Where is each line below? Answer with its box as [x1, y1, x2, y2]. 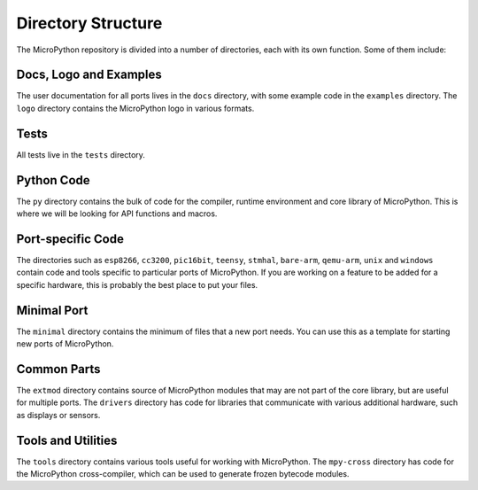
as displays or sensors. [16, 409, 101, 420]
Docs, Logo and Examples [16, 67, 163, 82]
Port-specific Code [16, 231, 124, 246]
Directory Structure [16, 13, 163, 33]
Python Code [16, 173, 90, 188]
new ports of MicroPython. [16, 338, 114, 349]
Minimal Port [16, 302, 89, 318]
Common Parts [16, 362, 101, 377]
